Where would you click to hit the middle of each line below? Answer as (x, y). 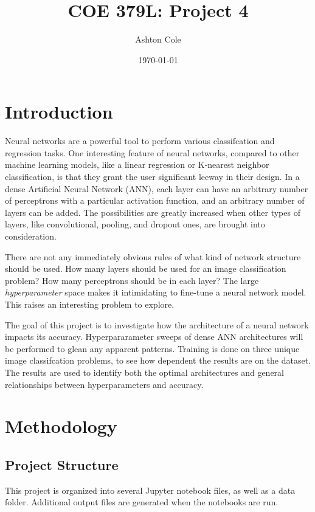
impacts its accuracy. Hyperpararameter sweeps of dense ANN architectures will (154, 337)
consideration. (31, 236)
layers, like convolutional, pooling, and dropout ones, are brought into (135, 224)
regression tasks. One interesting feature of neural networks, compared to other (152, 152)
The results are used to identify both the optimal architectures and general (145, 372)
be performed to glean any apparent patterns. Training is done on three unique (152, 348)
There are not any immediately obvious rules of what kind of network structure (153, 256)
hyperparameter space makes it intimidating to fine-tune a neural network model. (156, 292)
